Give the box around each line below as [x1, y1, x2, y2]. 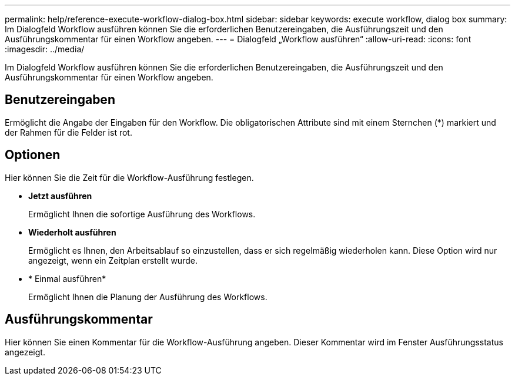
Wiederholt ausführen [28, 227, 116, 237]
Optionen [5, 147, 61, 163]
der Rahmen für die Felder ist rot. [5, 127, 132, 137]
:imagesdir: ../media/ [5, 44, 85, 54]
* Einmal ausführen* [28, 273, 106, 284]
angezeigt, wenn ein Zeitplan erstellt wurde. [28, 255, 198, 265]
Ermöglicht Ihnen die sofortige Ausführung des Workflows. [28, 209, 256, 219]
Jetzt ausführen [28, 190, 92, 201]
